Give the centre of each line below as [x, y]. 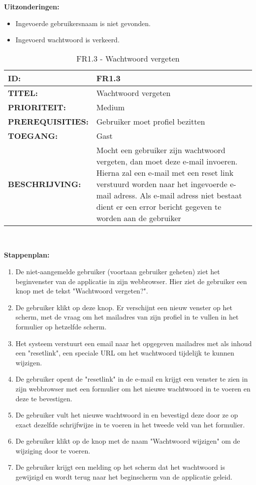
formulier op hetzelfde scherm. [61, 326]
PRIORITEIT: [37, 107]
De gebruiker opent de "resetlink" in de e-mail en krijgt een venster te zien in [132, 379]
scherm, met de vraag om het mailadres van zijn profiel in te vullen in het [127, 317]
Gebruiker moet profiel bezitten [151, 121]
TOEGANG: [33, 135]
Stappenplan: [27, 255]
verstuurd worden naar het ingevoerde [162, 184]
